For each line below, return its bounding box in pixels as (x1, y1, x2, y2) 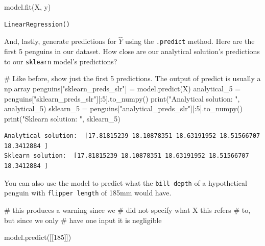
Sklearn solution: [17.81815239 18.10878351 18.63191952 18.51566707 (4, 152, 249, 160)
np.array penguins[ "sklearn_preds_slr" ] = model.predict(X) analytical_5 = (4, 83, 241, 93)
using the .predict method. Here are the (125, 36, 255, 46)
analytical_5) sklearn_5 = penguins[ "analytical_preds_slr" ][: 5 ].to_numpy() (4, 103, 243, 114)
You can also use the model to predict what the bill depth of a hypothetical (4, 177, 247, 188)
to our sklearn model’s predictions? (4, 56, 117, 66)
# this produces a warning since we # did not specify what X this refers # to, (4, 204, 251, 215)
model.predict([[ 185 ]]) (4, 232, 71, 242)
